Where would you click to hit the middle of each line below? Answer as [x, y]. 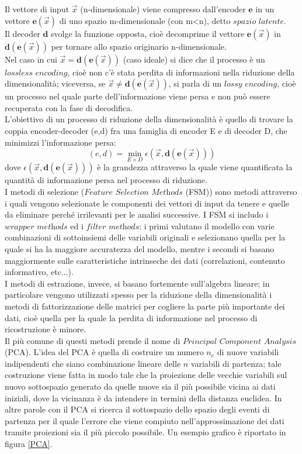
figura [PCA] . [29, 444]
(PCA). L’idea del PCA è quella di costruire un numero [104, 352]
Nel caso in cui [31, 59]
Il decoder [22, 33]
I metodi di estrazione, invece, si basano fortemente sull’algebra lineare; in [137, 283]
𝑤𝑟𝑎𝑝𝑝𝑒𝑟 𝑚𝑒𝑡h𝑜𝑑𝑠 [36, 227]
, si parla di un [195, 83]
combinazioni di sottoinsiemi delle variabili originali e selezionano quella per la [145, 237]
